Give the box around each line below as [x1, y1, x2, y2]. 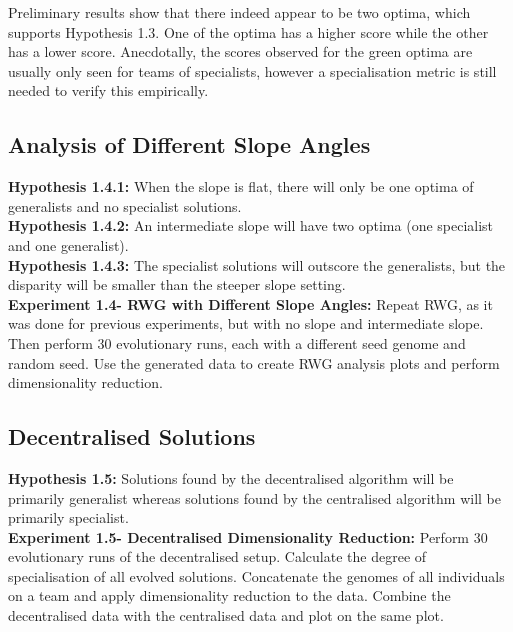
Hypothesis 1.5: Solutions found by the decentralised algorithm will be [8, 467, 454, 488]
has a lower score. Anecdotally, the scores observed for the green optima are [8, 41, 473, 62]
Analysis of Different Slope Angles [8, 129, 371, 160]
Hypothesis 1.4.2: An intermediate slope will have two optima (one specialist [8, 215, 494, 236]
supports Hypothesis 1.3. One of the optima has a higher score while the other [8, 21, 489, 42]
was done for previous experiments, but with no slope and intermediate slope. [8, 313, 484, 334]
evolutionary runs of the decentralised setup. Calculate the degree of [8, 546, 427, 567]
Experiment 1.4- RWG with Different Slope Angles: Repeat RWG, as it [8, 293, 493, 314]
